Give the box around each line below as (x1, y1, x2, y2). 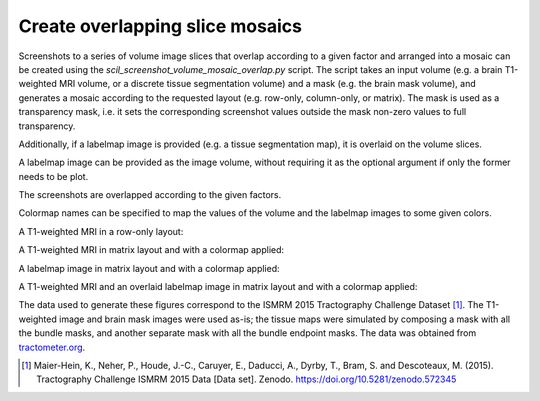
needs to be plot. (18, 170, 89, 182)
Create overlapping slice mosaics (18, 15, 302, 37)
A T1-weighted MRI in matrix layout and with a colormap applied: (18, 244, 285, 256)
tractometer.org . (18, 341, 86, 353)
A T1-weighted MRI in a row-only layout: (18, 225, 184, 237)
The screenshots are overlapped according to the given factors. (18, 189, 282, 201)
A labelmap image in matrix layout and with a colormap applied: (18, 262, 280, 274)
